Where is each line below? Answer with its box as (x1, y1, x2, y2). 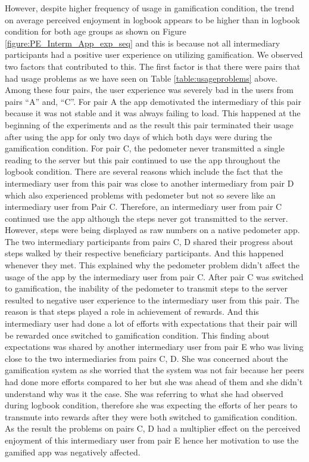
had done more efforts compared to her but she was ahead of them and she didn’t (5, 376, 303, 387)
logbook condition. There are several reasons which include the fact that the (5, 165, 283, 178)
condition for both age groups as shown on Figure (5, 25, 186, 38)
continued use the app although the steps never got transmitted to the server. (5, 212, 288, 224)
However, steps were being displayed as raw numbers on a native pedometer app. (5, 224, 300, 236)
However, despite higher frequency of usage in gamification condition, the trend (5, 2, 295, 14)
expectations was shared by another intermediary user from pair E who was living (5, 340, 304, 353)
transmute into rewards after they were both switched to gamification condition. (5, 410, 298, 423)
